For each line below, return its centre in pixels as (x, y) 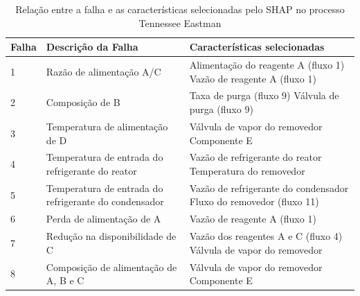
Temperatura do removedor (247, 170)
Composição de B (83, 102)
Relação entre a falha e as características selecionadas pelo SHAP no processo (180, 9)
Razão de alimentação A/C (103, 71)
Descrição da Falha (92, 47)
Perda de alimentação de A (103, 219)
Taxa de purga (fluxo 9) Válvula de (264, 95)
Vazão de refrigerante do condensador (269, 188)
